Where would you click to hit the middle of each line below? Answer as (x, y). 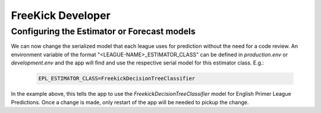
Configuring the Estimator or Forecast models (103, 31)
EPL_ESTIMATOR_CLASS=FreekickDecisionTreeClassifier (117, 79)
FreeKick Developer (61, 15)
